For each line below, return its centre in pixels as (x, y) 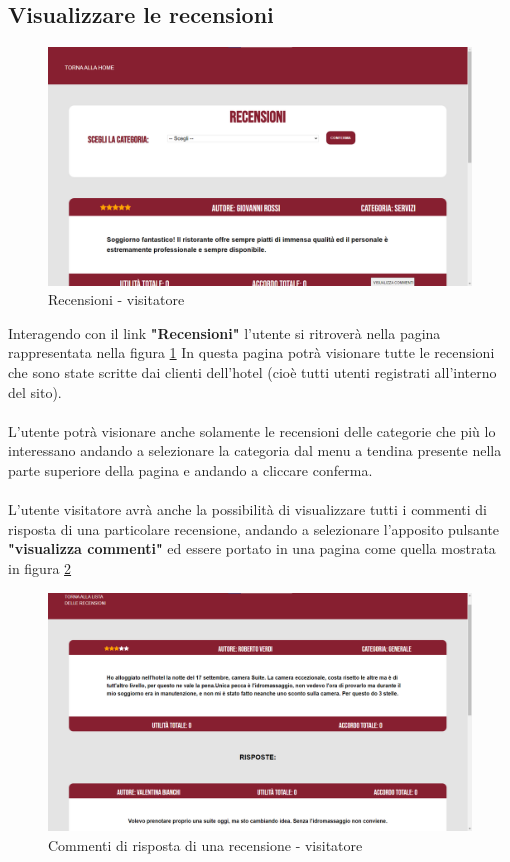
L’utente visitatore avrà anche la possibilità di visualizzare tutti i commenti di (247, 509)
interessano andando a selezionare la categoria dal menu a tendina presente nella (255, 450)
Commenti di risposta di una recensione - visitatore (205, 844)
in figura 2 (40, 568)
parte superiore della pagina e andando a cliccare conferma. (190, 470)
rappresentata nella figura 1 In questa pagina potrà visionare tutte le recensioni (251, 352)
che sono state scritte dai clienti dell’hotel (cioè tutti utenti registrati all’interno (252, 372)
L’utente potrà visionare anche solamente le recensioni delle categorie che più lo (252, 430)
